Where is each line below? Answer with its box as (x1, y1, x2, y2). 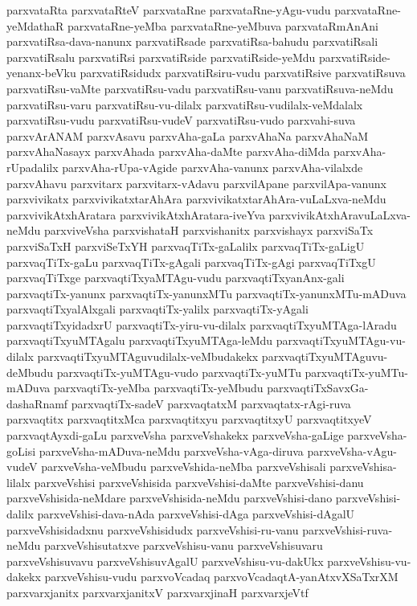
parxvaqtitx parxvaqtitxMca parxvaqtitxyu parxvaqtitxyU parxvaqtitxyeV (6, 411, 372, 428)
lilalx (6, 473, 31, 490)
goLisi (6, 442, 36, 459)
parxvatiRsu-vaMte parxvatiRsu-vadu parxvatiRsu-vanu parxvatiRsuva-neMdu (6, 80, 394, 96)
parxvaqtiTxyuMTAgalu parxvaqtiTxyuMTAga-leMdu (6, 332, 273, 349)
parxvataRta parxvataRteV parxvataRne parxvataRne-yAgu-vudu (6, 2, 331, 18)
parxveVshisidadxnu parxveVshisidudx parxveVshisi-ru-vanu (6, 521, 299, 538)
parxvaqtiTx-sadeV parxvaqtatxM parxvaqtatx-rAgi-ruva (71, 395, 351, 412)
